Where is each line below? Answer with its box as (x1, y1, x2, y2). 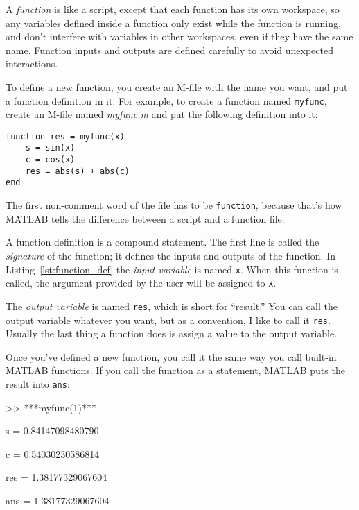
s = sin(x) (25, 143, 76, 153)
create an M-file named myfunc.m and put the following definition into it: (6, 107, 318, 121)
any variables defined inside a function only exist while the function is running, (6, 15, 341, 30)
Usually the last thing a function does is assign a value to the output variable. (6, 326, 338, 341)
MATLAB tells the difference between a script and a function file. (6, 211, 285, 226)
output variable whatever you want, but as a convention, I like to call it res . (6, 312, 331, 327)
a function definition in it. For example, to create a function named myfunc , (6, 93, 327, 108)
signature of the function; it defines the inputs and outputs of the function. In (6, 248, 335, 262)
